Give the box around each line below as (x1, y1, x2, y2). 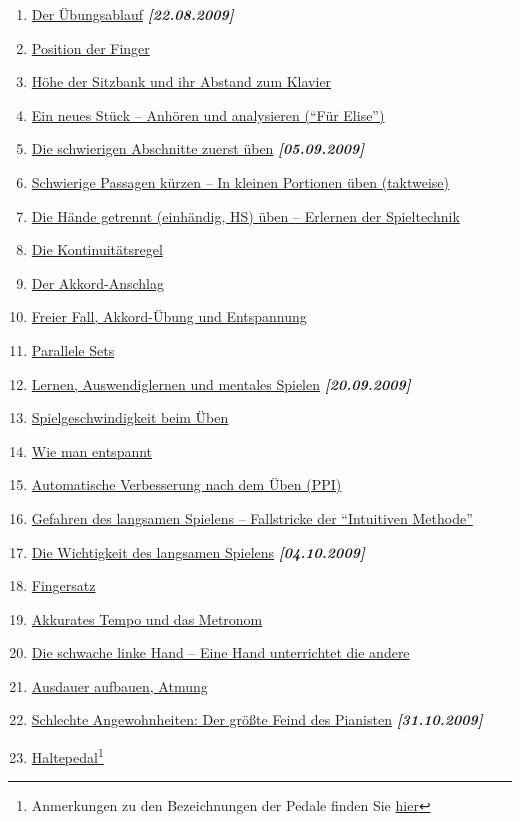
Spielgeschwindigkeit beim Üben (31, 407, 229, 428)
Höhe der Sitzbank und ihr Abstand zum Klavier (31, 71, 332, 92)
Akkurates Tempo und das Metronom (31, 608, 263, 629)
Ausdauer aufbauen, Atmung (31, 675, 208, 696)
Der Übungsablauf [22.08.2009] (31, 4, 234, 24)
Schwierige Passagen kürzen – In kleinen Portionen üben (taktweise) (31, 171, 450, 192)
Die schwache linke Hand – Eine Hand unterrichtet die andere (31, 642, 410, 663)
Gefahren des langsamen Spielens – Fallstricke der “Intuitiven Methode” (31, 507, 473, 528)
